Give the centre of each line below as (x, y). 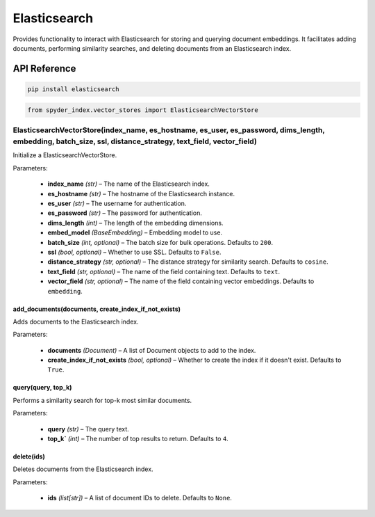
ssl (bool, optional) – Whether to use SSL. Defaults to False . (134, 252)
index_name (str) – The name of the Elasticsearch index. (128, 184)
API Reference (44, 69)
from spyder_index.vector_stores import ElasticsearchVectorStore (143, 110)
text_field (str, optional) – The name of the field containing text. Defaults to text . (164, 271)
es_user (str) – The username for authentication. (117, 203)
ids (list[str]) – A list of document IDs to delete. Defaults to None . (140, 498)
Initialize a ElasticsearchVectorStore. (65, 155)
